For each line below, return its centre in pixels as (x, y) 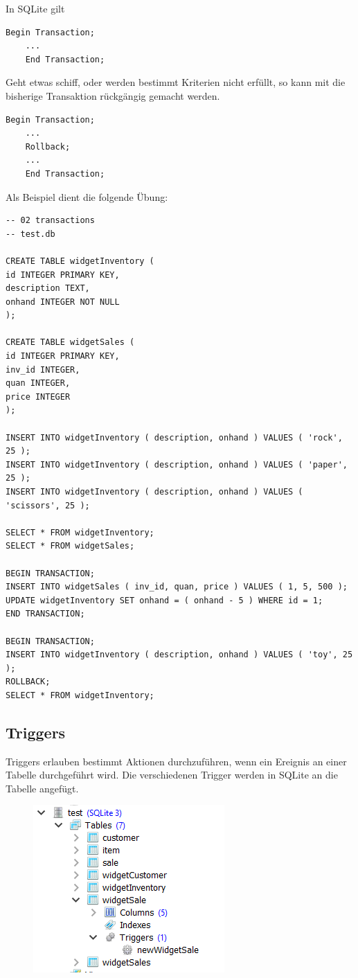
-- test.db (30, 234)
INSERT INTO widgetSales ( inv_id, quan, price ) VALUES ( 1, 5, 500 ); (177, 587)
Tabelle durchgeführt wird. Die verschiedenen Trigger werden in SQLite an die (172, 775)
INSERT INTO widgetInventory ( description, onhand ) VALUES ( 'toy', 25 (179, 655)
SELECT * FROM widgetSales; (70, 546)
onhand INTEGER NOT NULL (63, 302)
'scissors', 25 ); (48, 505)
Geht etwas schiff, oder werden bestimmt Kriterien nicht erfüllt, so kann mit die (176, 82)
